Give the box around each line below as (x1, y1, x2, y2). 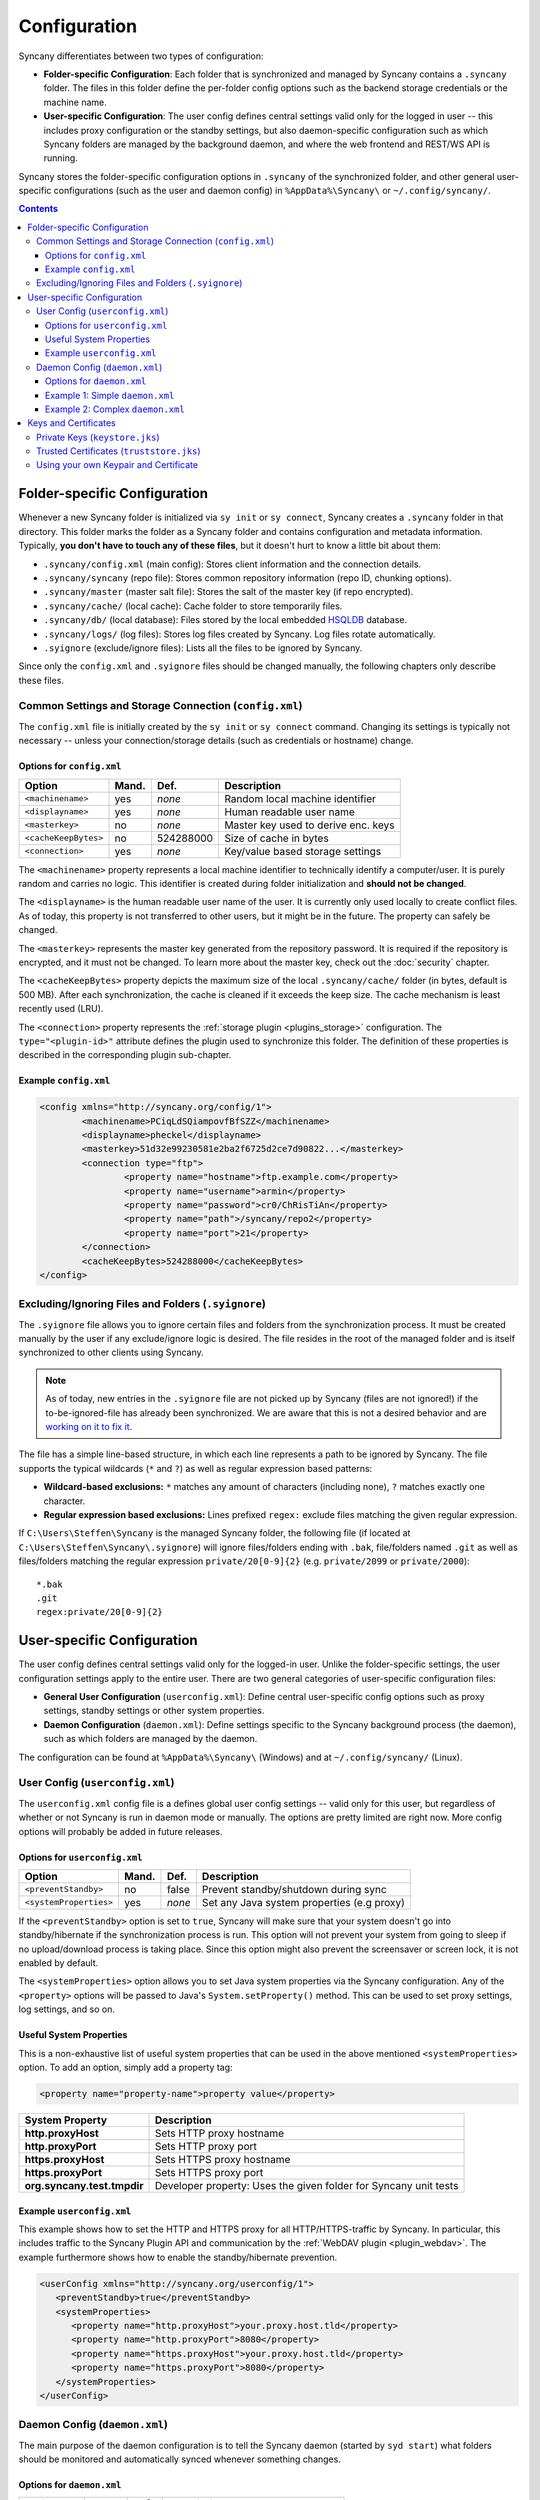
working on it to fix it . (45, 1421, 133, 1433)
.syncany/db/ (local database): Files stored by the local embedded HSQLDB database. (43, 614, 408, 626)
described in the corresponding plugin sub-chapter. (18, 1049, 232, 1061)
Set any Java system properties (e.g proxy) (201, 1895, 405, 1909)
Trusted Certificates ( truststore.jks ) (36, 445, 201, 457)
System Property (24, 2113, 108, 2127)
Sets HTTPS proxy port (154, 2166, 264, 2179)
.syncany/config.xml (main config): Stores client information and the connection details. (43, 558, 422, 570)
